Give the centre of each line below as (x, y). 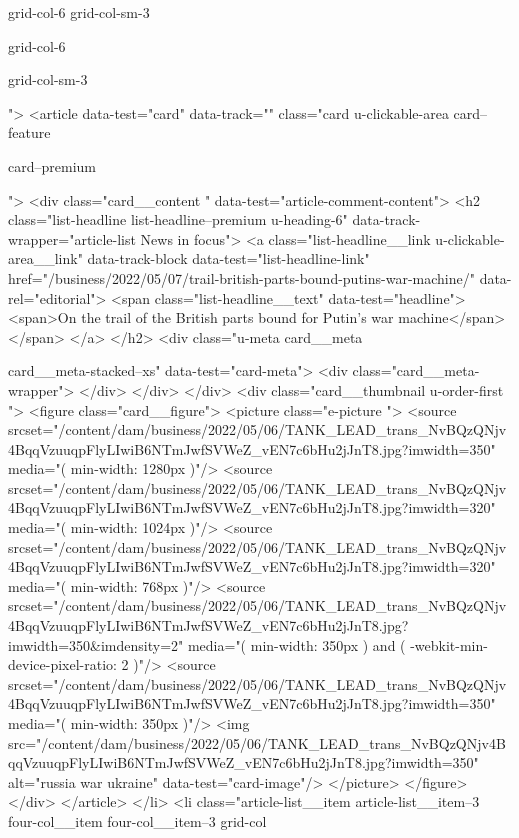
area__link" (45, 258)
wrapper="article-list (72, 238)
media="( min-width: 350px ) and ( (296, 644)
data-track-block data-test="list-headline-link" (228, 258)
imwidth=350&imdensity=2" (96, 644)
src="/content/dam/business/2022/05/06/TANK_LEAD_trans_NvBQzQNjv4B (257, 742)
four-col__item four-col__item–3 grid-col (137, 820)
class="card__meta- (416, 370)
